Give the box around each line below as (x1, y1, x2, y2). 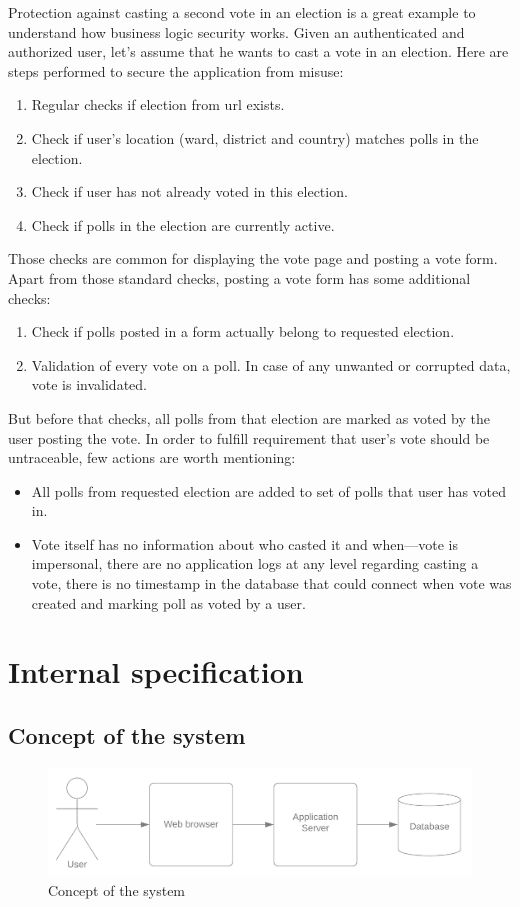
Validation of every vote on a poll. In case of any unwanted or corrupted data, (31, 354, 511, 375)
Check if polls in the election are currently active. (31, 214, 335, 235)
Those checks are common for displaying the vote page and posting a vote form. (8, 248, 498, 269)
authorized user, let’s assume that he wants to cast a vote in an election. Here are (8, 41, 509, 62)
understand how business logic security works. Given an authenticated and (8, 21, 465, 42)
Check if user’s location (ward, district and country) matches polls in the (31, 127, 479, 148)
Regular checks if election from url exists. (31, 94, 285, 115)
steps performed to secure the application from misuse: (8, 60, 344, 81)
